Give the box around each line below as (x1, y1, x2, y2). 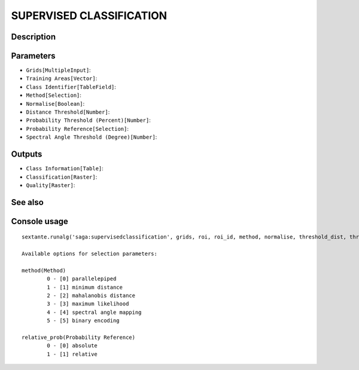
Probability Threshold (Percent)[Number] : (26, 117, 151, 124)
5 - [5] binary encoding (47, 317, 120, 324)
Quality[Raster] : (26, 181, 75, 188)
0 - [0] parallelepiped (47, 276, 117, 282)
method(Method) (22, 267, 66, 274)
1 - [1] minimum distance (47, 284, 123, 291)
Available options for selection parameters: (22, 250, 158, 257)
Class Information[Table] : (26, 165, 104, 172)
